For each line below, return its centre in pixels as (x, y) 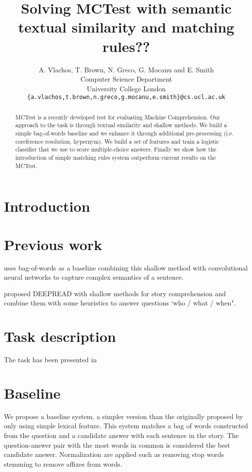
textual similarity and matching (126, 27)
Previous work (53, 244)
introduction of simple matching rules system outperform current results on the (116, 158)
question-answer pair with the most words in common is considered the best (117, 445)
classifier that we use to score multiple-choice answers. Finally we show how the (116, 149)
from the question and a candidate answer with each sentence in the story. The (121, 435)
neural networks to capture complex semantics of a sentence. (94, 277)
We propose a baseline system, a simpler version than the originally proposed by (124, 416)
